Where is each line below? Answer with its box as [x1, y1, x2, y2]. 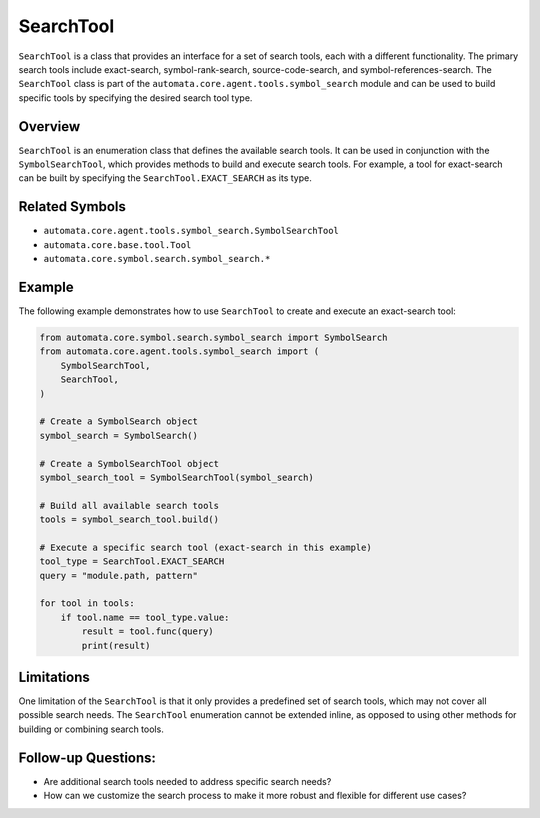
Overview [18, 118, 81, 135]
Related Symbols [18, 198, 127, 215]
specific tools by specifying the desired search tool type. [18, 91, 253, 104]
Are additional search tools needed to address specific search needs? [43, 775, 332, 787]
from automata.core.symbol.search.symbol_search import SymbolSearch [39, 331, 388, 343]
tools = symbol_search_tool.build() [39, 514, 220, 525]
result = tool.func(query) [81, 626, 214, 637]
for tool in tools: [39, 598, 135, 609]
